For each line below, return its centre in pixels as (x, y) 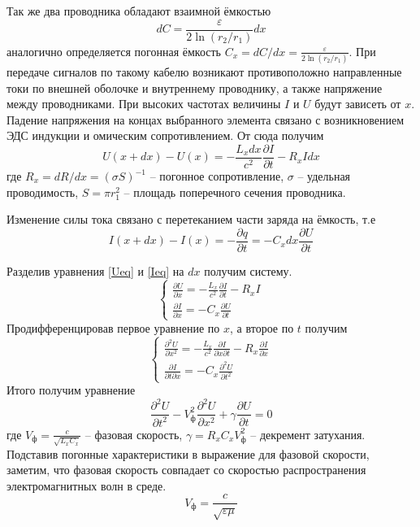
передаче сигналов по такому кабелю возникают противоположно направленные (204, 71)
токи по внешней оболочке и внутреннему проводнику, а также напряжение (195, 87)
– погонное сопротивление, (217, 176)
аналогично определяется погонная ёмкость (114, 51)
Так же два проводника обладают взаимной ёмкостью (139, 11)
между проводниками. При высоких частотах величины (144, 104)
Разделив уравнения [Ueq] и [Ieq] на (95, 270)
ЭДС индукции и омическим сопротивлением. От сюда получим (165, 135)
